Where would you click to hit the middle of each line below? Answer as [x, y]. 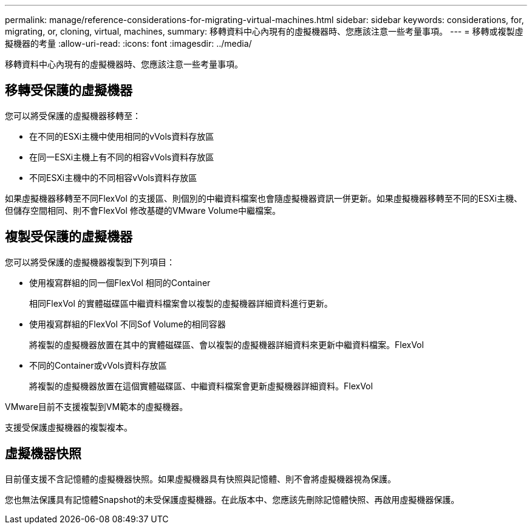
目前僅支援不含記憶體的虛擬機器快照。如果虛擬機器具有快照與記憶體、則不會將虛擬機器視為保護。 [200, 479]
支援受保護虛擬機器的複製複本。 [69, 427]
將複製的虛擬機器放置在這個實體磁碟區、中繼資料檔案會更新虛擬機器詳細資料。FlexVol [201, 386]
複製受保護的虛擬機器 [69, 237]
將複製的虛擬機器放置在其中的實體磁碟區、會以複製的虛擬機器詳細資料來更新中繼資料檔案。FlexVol [227, 344]
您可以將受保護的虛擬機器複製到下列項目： [90, 262]
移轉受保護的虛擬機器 [69, 90]
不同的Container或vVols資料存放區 [98, 365]
